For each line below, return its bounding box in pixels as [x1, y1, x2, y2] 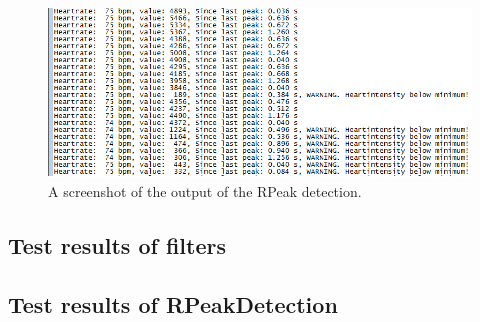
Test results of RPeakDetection [8, 289, 338, 320]
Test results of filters [8, 230, 227, 261]
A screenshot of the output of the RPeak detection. [48, 181, 362, 202]
